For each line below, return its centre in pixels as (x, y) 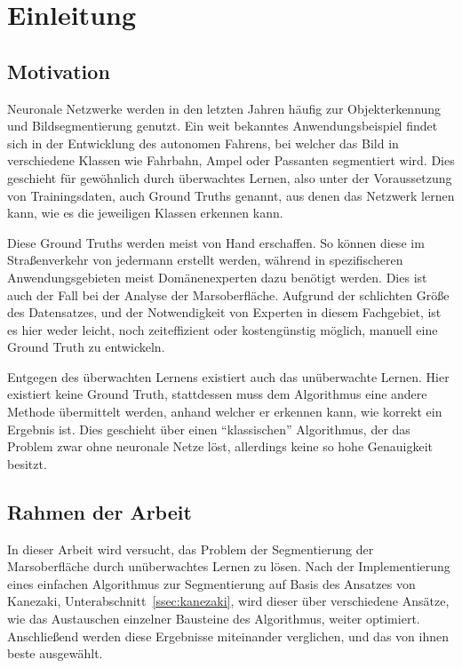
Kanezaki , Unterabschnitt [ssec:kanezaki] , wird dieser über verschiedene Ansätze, (228, 601)
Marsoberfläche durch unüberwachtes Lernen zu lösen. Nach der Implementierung (229, 566)
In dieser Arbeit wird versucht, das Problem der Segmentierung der (191, 549)
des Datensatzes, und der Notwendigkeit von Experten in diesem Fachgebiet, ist (224, 312)
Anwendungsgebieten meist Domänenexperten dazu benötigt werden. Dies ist (217, 277)
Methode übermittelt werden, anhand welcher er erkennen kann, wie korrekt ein (225, 412)
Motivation (59, 71)
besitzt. (27, 463)
